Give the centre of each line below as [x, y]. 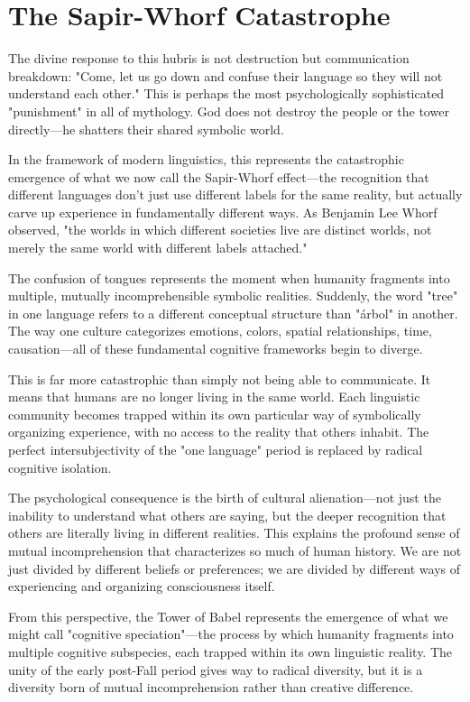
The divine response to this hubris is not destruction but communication [209, 58]
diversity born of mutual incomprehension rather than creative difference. [211, 687]
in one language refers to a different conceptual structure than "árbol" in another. [233, 313]
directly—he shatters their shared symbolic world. [146, 129]
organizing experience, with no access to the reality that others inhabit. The [219, 432]
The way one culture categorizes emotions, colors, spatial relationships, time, [220, 331]
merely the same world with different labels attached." [158, 248]
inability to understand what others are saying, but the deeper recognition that [227, 515]
